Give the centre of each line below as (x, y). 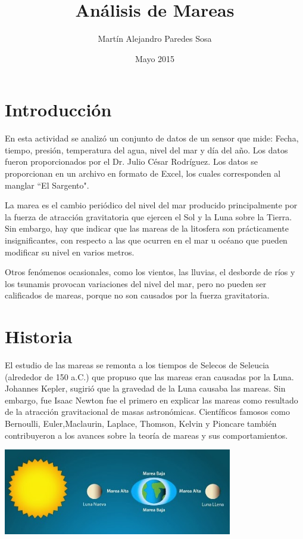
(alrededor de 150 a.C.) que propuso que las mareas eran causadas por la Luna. (149, 376)
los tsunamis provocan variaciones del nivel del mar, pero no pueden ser (136, 283)
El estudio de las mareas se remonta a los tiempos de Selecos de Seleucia (137, 365)
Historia (39, 336)
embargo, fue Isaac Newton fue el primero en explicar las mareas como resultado (151, 400)
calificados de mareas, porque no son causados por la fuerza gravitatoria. (137, 295)
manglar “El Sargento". (47, 185)
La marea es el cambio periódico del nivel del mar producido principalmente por (151, 205)
